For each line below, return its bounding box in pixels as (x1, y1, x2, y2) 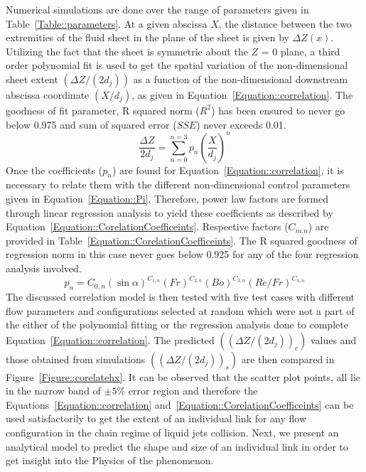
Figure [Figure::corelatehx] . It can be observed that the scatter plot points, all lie (6, 369, 361, 384)
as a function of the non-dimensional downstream (133, 71, 348, 86)
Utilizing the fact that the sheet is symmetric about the (6, 43, 248, 58)
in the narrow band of (6, 383, 101, 398)
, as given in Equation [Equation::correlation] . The (131, 87, 353, 102)
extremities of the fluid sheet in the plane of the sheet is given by (6, 30, 289, 45)
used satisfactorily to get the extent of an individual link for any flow (6, 411, 307, 426)
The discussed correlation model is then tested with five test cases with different (6, 289, 355, 304)
